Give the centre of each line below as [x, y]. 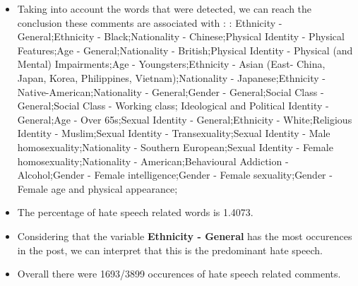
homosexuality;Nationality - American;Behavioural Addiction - [153, 161]
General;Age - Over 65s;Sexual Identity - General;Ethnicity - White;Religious [185, 119]
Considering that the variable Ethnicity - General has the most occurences [185, 236]
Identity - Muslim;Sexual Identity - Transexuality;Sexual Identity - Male [174, 133]
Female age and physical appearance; [97, 188]
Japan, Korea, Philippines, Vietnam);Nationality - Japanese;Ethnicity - [171, 77]
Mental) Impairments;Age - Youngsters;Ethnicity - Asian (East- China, [171, 64]
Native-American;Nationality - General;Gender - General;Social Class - [171, 91]
